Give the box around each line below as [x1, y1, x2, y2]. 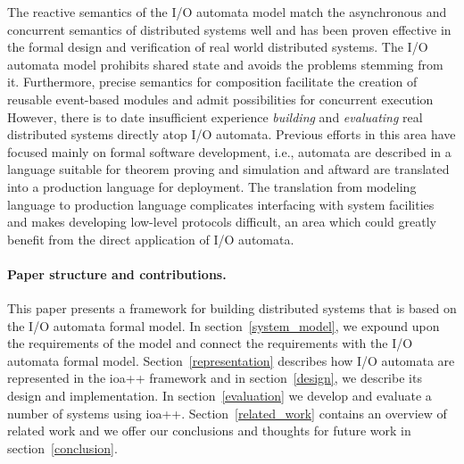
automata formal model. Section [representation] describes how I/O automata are [7, 351, 455, 369]
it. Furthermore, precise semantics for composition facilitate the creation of [7, 72, 418, 91]
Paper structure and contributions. [7, 264, 227, 283]
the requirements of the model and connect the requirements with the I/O [7, 334, 413, 352]
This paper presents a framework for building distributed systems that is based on [7, 299, 457, 318]
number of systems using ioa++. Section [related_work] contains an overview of [7, 403, 447, 422]
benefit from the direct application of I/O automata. [7, 229, 294, 248]
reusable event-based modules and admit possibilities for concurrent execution [7, 89, 434, 108]
